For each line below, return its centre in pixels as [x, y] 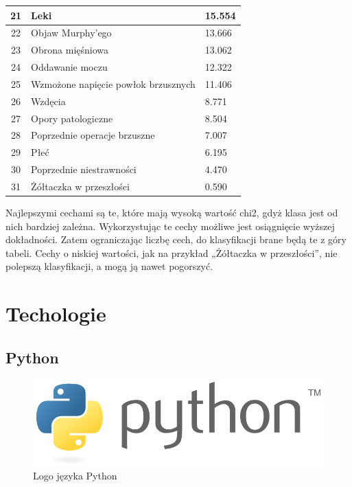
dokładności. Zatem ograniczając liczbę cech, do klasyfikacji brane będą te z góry [176, 239]
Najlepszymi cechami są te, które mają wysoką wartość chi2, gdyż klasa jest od [172, 213]
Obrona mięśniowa [70, 50]
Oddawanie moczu [69, 67]
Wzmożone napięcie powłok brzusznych [113, 83]
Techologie [56, 314]
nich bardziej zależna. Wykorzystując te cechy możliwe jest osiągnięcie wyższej [170, 226]
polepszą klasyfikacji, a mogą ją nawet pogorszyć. [109, 266]
